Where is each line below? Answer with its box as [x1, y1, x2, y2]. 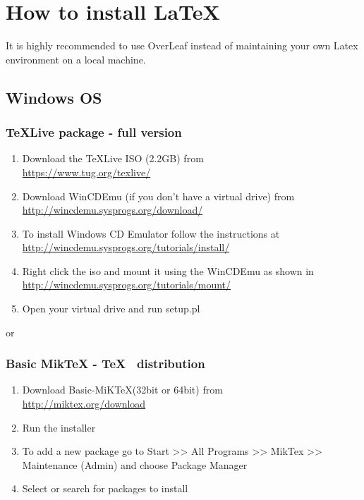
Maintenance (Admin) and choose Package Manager [22, 457, 248, 472]
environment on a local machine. [6, 51, 146, 66]
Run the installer [22, 420, 96, 434]
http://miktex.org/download [22, 396, 146, 411]
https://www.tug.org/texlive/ [22, 164, 151, 179]
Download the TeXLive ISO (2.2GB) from [22, 151, 204, 166]
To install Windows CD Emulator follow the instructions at [22, 226, 280, 240]
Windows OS [6, 86, 102, 108]
